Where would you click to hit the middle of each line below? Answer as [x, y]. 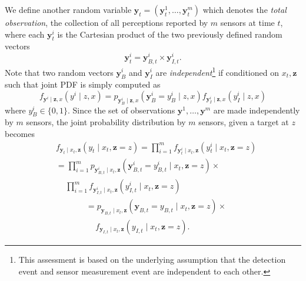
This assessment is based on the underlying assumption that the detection [152, 260]
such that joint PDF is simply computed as [83, 84]
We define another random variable [68, 9]
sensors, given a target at [244, 122]
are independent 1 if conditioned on [217, 71]
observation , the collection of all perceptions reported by [107, 22]
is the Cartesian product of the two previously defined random [170, 34]
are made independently [257, 110]
